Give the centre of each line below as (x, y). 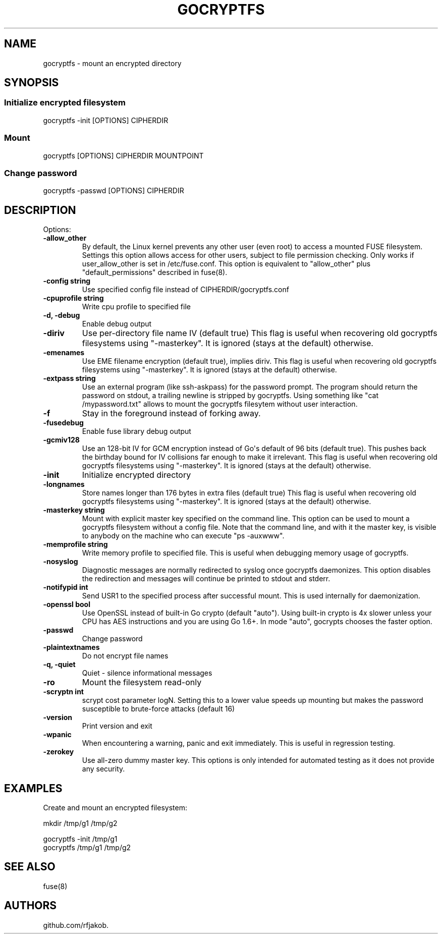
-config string (67, 281)
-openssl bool (67, 604)
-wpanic (57, 735)
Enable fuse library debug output (136, 431)
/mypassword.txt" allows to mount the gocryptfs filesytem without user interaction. (220, 404)
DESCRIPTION (40, 210)
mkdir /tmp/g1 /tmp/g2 (80, 823)
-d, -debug (62, 315)
